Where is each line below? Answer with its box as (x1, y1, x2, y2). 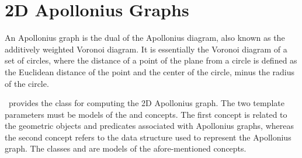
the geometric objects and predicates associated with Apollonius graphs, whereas (5, 120, 294, 132)
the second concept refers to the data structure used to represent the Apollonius (5, 131, 291, 143)
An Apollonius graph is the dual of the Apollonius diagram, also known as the (5, 31, 285, 44)
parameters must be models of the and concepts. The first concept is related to (5, 108, 287, 120)
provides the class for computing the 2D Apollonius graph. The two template (8, 97, 284, 109)
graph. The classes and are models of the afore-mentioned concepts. (5, 142, 247, 155)
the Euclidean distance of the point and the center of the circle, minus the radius (5, 65, 294, 78)
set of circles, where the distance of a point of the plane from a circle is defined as (5, 54, 297, 66)
